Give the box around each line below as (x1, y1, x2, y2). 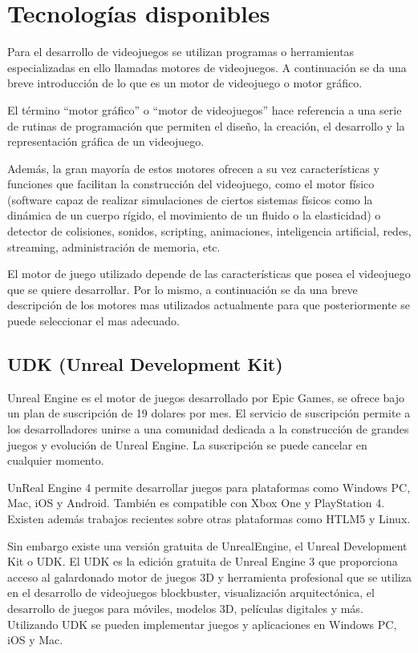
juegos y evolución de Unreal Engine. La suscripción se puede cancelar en (7, 436, 367, 453)
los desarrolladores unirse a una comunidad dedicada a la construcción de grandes (7, 421, 409, 437)
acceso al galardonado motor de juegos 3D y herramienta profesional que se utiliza (7, 568, 412, 585)
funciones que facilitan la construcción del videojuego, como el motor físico (7, 175, 375, 192)
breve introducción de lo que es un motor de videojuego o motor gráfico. (7, 75, 363, 91)
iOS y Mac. (7, 631, 63, 648)
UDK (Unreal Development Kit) (7, 352, 283, 377)
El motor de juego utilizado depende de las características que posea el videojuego (7, 265, 411, 282)
